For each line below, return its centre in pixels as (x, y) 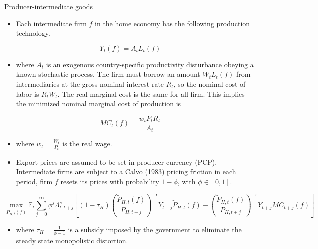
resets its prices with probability (110, 181)
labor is (27, 93)
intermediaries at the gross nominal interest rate (90, 83)
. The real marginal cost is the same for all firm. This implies (151, 93)
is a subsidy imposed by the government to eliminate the (155, 229)
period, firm (34, 181)
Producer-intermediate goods (48, 6)
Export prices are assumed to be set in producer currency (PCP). (116, 162)
